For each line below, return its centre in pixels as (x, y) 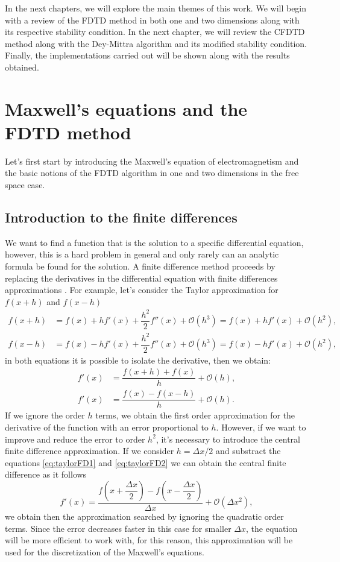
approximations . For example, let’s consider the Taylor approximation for (142, 290)
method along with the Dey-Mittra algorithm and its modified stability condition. (156, 43)
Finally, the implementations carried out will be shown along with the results (147, 55)
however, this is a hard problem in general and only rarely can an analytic (142, 254)
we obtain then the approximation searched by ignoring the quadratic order (144, 516)
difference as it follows (46, 474)
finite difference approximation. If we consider (90, 451)
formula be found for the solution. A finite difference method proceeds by (140, 266)
